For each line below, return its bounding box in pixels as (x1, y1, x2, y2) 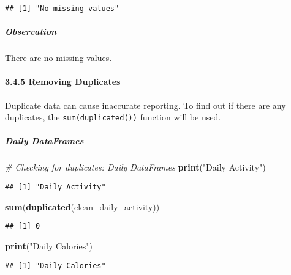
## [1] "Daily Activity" (5, 183, 106, 192)
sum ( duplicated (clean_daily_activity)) (5, 200, 160, 213)
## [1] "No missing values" (5, 4, 119, 13)
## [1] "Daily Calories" (5, 261, 106, 270)
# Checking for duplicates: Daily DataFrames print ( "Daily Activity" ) (5, 161, 266, 174)
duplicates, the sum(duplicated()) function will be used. (5, 111, 221, 123)
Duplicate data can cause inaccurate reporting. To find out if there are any (5, 98, 286, 111)
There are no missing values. (5, 51, 112, 64)
